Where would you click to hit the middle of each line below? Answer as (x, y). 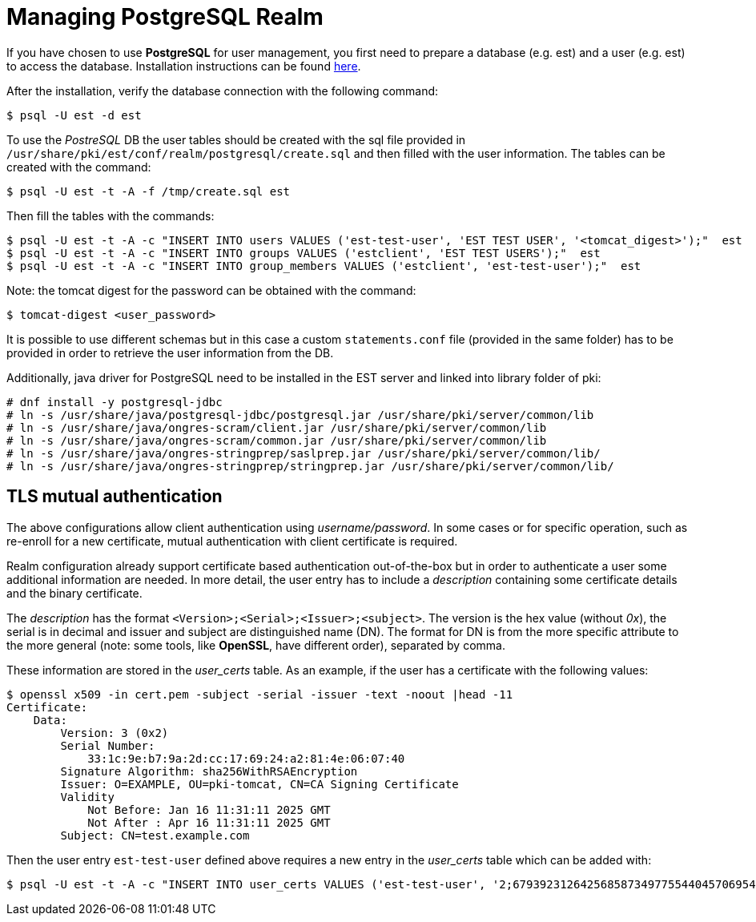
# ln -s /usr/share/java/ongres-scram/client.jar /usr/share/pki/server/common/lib (277, 427)
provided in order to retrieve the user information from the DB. (170, 352)
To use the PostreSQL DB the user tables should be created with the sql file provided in (236, 139)
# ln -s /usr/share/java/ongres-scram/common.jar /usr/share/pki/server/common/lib (277, 440)
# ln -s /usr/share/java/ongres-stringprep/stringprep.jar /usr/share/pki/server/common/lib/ (310, 466)
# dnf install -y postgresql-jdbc (115, 402)
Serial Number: (108, 745)
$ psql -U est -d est (74, 115)
